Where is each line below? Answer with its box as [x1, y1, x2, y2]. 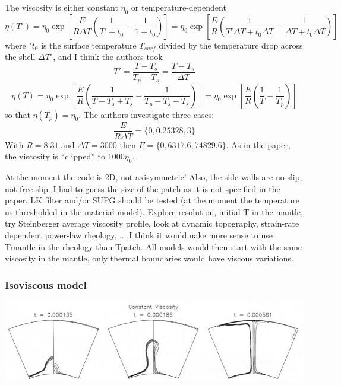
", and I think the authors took [49, 50, 163, 63]
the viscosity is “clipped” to [5, 150, 105, 162]
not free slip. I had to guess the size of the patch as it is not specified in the [5, 182, 280, 194]
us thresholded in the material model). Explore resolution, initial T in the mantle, [5, 205, 303, 218]
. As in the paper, [226, 138, 291, 151]
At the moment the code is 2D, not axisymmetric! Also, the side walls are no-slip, [5, 170, 302, 183]
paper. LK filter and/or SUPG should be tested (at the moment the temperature [5, 194, 299, 206]
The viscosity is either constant [5, 1, 118, 13]
